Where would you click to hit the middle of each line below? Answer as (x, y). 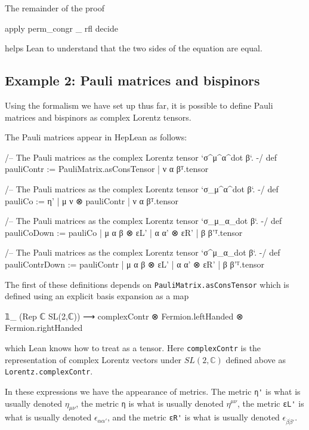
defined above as (256, 359)
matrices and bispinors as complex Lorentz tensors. (98, 117)
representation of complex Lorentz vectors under (93, 359)
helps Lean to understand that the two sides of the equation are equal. (134, 48)
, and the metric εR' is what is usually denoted (193, 417)
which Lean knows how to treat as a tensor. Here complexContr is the (133, 347)
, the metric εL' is (271, 403)
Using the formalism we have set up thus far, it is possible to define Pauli (139, 105)
